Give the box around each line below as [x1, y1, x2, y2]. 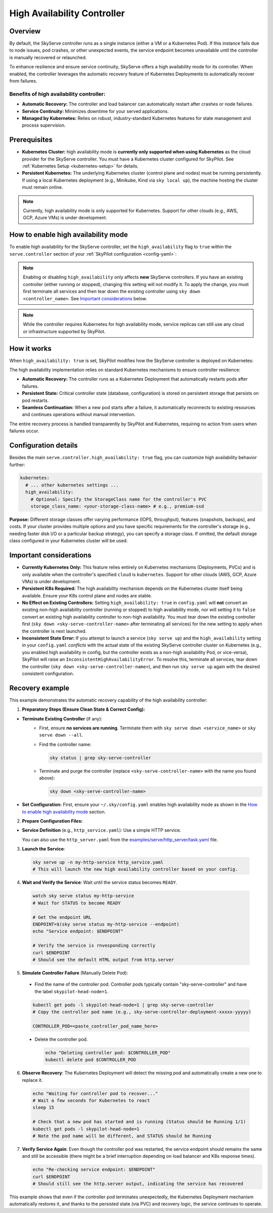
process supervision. [22, 122, 66, 129]
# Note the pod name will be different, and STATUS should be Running [32, 1133, 212, 1139]
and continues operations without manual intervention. [22, 412, 136, 418]
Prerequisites [9, 136, 53, 144]
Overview [9, 27, 41, 35]
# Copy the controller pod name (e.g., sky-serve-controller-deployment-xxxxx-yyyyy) [32, 1009, 251, 1015]
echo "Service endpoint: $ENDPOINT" [32, 928, 124, 934]
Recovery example [9, 683, 70, 692]
